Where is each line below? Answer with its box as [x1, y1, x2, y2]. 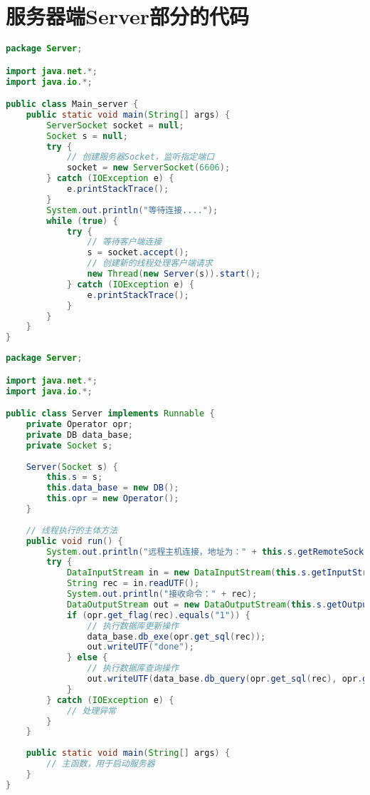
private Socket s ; [26, 440, 113, 451]
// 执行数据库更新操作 [87, 620, 179, 631]
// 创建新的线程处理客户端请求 [87, 258, 213, 269]
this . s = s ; [46, 472, 103, 483]
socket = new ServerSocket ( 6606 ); [66, 163, 231, 173]
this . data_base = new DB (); [46, 483, 179, 493]
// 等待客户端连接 [87, 237, 162, 247]
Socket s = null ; [46, 130, 128, 141]
